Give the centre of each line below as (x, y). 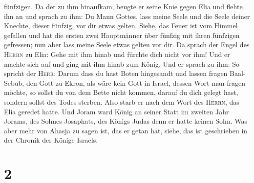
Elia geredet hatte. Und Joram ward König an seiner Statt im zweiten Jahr (116, 111)
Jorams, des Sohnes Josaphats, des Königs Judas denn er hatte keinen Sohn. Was (126, 121)
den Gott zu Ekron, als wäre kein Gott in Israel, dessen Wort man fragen (136, 82)
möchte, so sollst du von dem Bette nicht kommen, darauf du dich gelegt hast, (121, 92)
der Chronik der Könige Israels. (51, 140)
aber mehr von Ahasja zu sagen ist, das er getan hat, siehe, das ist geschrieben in (126, 130)
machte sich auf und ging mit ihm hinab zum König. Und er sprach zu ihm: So (122, 64)
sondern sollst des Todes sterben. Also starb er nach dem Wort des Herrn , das (122, 101)
